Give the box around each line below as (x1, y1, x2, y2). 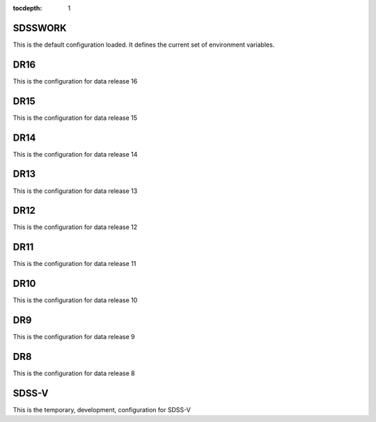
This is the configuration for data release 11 (13, 260, 136, 268)
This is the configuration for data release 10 (13, 296, 138, 304)
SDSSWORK (13, 22, 67, 34)
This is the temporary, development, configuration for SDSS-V (13, 405, 191, 414)
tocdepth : (13, 4, 42, 12)
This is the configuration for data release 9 (13, 333, 135, 341)
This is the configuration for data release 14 (13, 150, 138, 158)
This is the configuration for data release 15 (13, 114, 138, 122)
